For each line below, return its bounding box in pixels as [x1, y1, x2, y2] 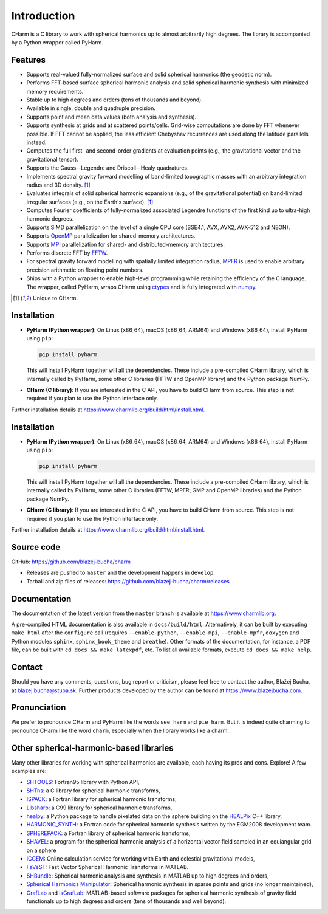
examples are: [11, 768, 47, 775]
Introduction [11, 9, 75, 22]
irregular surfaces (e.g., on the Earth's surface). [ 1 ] [26, 198, 154, 205]
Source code [11, 541, 61, 552]
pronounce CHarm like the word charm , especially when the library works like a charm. [11, 727, 230, 734]
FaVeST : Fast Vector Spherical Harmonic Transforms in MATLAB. [26, 864, 189, 871]
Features [11, 55, 46, 65]
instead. [26, 139, 47, 146]
